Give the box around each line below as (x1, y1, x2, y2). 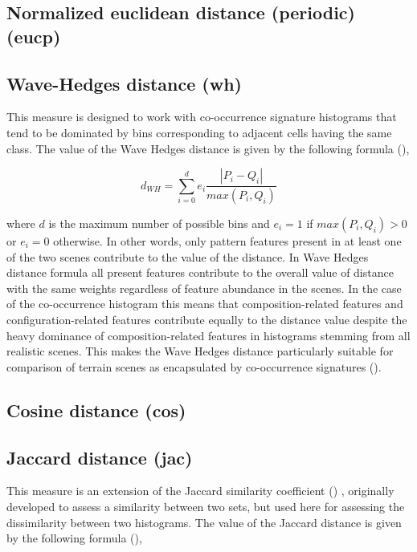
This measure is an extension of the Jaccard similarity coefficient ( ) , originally (6, 482, 395, 499)
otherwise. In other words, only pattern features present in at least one (53, 233, 402, 250)
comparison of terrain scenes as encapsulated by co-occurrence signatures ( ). (6, 358, 382, 375)
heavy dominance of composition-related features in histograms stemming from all (6, 327, 411, 343)
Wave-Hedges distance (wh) (6, 71, 242, 95)
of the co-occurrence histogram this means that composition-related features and (6, 295, 403, 312)
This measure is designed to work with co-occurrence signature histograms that (6, 108, 397, 125)
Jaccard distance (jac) (6, 444, 193, 469)
